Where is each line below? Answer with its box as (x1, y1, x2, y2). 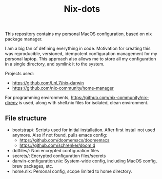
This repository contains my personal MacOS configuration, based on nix (5, 31, 152, 37)
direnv (5, 100, 18, 106)
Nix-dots (63, 3, 101, 15)
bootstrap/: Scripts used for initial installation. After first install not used (12, 127, 155, 133)
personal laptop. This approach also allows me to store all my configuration (5, 56, 156, 62)
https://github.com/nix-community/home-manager (12, 85, 114, 91)
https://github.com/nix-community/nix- (70, 95, 149, 100)
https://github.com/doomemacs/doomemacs (19, 138, 110, 143)
